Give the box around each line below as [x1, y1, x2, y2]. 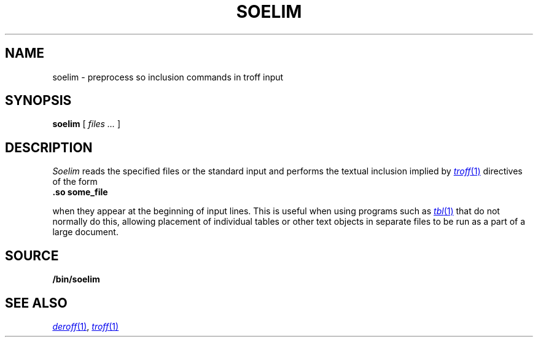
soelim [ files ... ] [52, 119, 121, 130]
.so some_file [52, 187, 108, 198]
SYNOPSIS [5, 93, 72, 109]
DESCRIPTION [5, 139, 93, 155]
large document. [52, 227, 119, 238]
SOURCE [5, 247, 59, 263]
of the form [52, 176, 98, 187]
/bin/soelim [52, 274, 100, 285]
